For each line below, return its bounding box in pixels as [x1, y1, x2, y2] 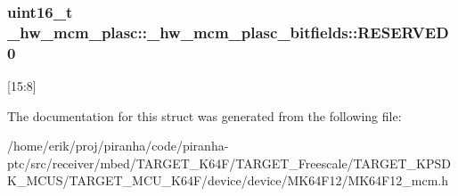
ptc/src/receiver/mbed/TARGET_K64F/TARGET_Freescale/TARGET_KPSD [7, 153, 451, 172]
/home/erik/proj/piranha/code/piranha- [7, 136, 229, 155]
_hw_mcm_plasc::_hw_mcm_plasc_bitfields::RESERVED [7, 20, 449, 43]
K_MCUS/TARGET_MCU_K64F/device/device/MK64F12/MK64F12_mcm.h [7, 171, 448, 190]
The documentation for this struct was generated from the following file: [7, 106, 402, 125]
